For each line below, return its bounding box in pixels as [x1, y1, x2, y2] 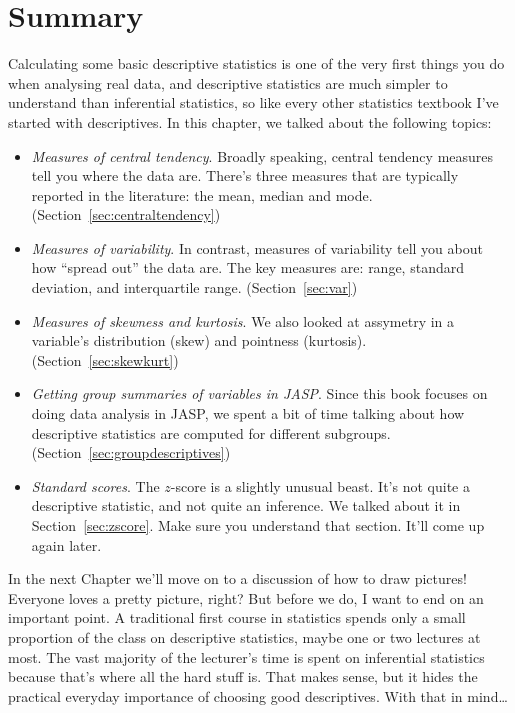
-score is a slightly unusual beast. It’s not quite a [170, 475, 470, 496]
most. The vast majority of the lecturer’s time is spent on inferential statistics [8, 646, 485, 667]
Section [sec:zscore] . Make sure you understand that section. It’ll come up [31, 515, 485, 535]
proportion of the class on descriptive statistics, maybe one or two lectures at [8, 626, 481, 647]
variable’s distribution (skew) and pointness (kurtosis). [31, 330, 367, 351]
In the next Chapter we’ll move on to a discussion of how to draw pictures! [8, 568, 467, 589]
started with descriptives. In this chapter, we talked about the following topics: [8, 111, 492, 132]
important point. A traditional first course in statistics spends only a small [8, 607, 466, 628]
